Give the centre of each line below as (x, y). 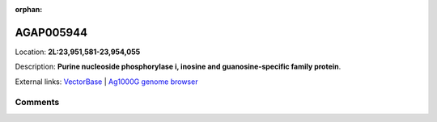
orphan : (29, 9)
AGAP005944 (51, 32)
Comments (37, 103)
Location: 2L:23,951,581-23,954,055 (78, 52)
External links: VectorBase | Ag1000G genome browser (106, 82)
